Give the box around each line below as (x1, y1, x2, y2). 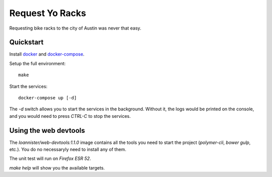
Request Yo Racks (9, 8, 87, 19)
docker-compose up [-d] (18, 95, 77, 101)
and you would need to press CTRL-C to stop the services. (9, 113, 131, 119)
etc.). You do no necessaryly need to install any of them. (9, 146, 126, 152)
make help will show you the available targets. (9, 164, 105, 170)
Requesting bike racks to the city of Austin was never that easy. (9, 25, 142, 31)
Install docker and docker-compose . (9, 51, 85, 57)
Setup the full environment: (9, 60, 66, 66)
